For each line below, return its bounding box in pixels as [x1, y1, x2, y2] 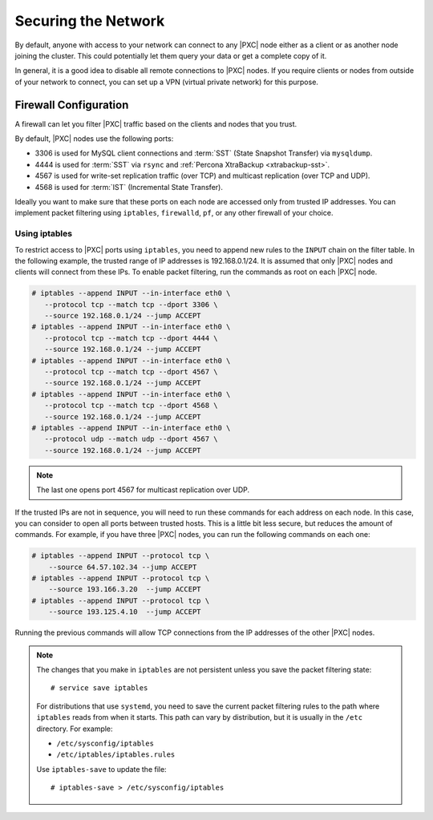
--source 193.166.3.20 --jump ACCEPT [48, 585, 201, 594]
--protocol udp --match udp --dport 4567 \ [44, 434, 218, 444]
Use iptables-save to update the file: [36, 764, 168, 774]
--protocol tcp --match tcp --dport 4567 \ [44, 367, 218, 376]
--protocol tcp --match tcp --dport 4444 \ [44, 333, 218, 342]
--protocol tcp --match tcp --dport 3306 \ [44, 300, 218, 309]
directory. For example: [36, 724, 113, 733]
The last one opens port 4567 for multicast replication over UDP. [36, 485, 250, 495]
